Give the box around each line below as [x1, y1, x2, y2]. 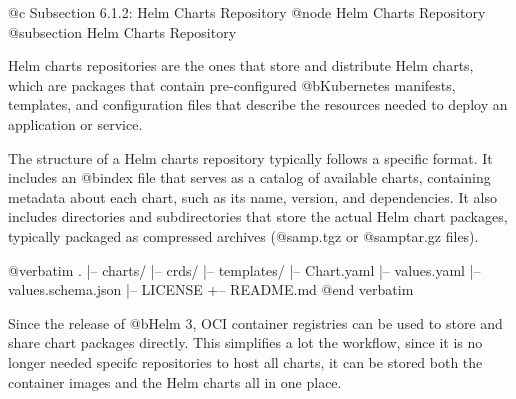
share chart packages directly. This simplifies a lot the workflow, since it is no [8, 332, 483, 353]
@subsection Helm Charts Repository [8, 21, 237, 42]
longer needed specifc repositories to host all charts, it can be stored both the [8, 351, 483, 372]
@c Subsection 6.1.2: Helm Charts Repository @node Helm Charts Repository [8, 2, 486, 22]
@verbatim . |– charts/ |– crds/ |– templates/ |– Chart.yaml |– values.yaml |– [8, 259, 481, 280]
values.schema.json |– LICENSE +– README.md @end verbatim [8, 279, 414, 300]
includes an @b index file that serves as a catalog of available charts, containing [8, 167, 491, 188]
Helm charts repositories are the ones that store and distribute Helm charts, [8, 55, 474, 76]
